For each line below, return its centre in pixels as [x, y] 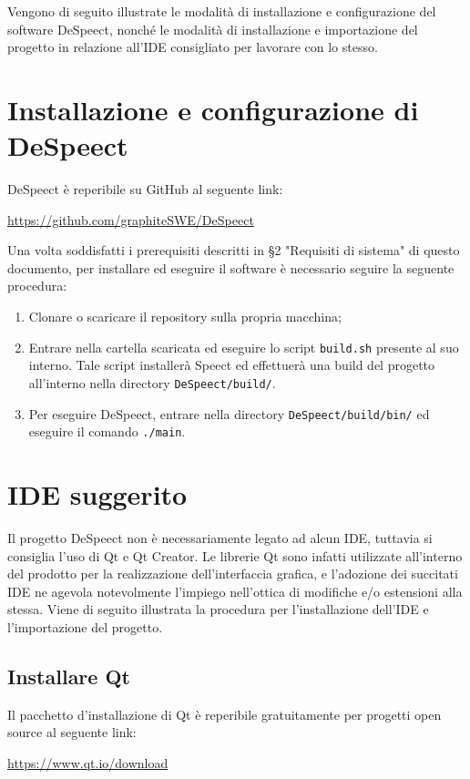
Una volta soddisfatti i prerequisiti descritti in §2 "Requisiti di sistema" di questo [234, 250]
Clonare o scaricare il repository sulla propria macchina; [185, 317]
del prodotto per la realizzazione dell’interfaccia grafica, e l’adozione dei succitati [233, 574]
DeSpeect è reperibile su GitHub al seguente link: [145, 189]
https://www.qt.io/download [88, 762]
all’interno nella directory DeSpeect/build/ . [152, 382]
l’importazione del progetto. [85, 626]
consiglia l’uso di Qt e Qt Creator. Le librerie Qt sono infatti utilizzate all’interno [235, 555]
